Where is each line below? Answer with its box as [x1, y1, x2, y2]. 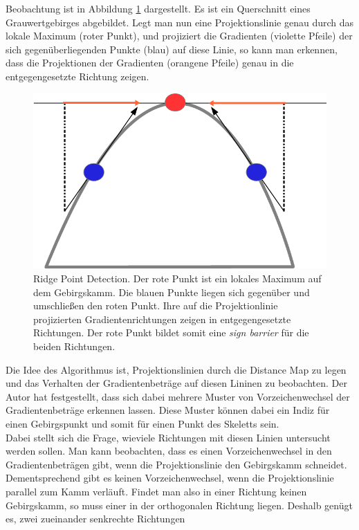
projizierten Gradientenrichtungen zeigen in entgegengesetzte [33, 311, 291, 326]
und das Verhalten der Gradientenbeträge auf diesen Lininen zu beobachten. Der [6, 376, 347, 390]
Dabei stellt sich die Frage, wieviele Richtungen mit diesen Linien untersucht [6, 430, 331, 444]
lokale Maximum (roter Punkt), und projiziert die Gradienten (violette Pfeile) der [6, 28, 353, 43]
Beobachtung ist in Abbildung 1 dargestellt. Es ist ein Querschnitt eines [6, 1, 311, 15]
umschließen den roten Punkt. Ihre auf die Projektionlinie [33, 298, 278, 313]
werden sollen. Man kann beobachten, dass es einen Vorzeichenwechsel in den [6, 444, 332, 458]
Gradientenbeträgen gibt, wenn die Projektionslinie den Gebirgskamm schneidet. [6, 457, 347, 471]
